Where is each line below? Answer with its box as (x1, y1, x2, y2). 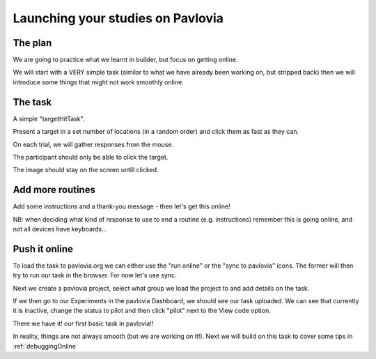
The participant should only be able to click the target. (13, 153, 169, 161)
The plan (13, 37, 52, 49)
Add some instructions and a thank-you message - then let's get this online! (13, 202, 230, 211)
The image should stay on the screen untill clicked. (13, 166, 159, 174)
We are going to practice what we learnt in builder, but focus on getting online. (13, 56, 238, 64)
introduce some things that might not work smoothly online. (13, 77, 184, 86)
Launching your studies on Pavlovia (13, 10, 224, 26)
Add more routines (13, 184, 95, 196)
